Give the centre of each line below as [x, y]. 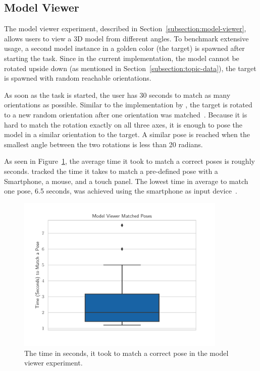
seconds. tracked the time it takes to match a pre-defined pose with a [111, 171]
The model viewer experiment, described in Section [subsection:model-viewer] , [125, 28]
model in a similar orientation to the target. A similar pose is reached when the [127, 134]
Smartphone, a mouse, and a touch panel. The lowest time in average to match [126, 181]
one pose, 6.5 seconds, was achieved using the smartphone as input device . [121, 191]
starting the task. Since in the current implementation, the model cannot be [122, 58]
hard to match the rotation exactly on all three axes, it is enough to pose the [123, 124]
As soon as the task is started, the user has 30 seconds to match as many [117, 95]
